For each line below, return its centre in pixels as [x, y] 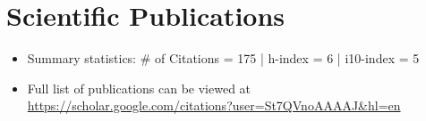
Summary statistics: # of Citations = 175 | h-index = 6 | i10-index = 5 [223, 58]
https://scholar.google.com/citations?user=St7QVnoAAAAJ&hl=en [214, 105]
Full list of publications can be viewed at [139, 88]
